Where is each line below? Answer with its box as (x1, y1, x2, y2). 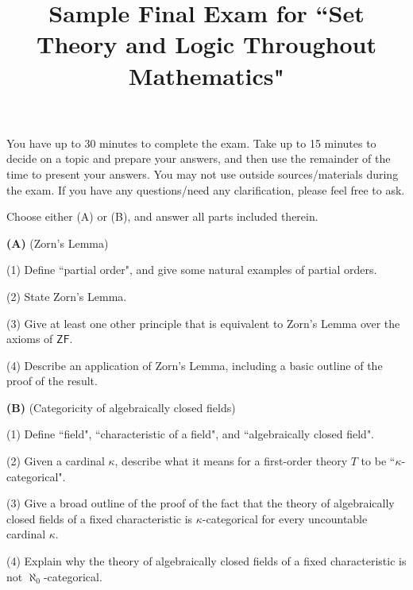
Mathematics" (129, 59, 284, 91)
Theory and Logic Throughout (37, 28, 376, 60)
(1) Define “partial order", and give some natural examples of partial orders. (6, 261, 377, 278)
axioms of (6, 330, 53, 347)
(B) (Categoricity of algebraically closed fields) (6, 399, 236, 415)
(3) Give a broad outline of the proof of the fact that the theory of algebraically (6, 495, 395, 511)
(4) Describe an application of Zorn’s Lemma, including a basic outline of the (6, 357, 383, 373)
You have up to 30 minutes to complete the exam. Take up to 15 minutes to (6, 134, 376, 151)
